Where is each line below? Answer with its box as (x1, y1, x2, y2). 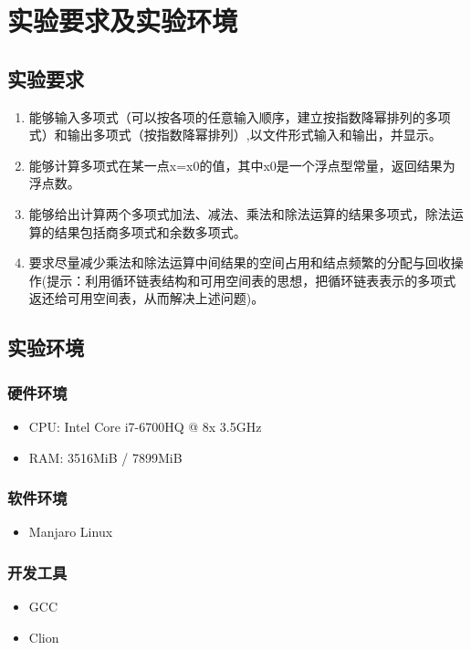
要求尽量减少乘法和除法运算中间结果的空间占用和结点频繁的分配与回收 (28, 253, 451, 272)
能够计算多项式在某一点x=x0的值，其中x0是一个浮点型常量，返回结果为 (28, 155, 455, 174)
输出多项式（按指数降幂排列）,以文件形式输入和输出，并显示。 (67, 125, 442, 144)
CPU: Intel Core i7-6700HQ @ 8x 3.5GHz (28, 416, 262, 435)
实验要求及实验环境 (7, 2, 238, 39)
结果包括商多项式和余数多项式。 (54, 222, 246, 241)
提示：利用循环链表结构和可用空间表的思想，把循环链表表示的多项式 (47, 270, 456, 289)
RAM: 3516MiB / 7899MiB (28, 447, 183, 467)
